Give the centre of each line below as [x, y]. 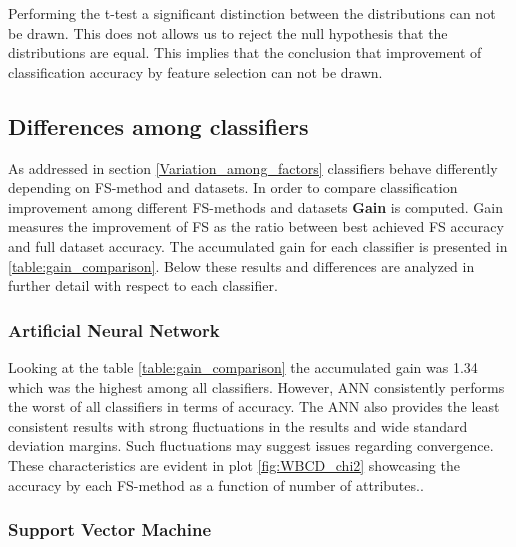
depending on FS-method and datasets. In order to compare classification [233, 187]
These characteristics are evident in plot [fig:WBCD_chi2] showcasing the [234, 464]
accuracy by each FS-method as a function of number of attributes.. [216, 484]
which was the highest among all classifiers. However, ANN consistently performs [256, 386]
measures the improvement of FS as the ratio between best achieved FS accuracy [256, 226]
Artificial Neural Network [114, 329]
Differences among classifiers [158, 125]
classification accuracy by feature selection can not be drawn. [195, 71]
